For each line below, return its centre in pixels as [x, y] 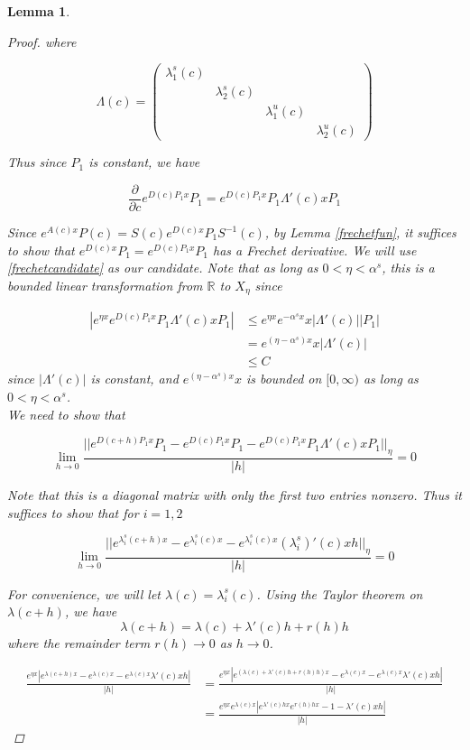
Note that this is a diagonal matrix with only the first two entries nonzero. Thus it [235, 495]
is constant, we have [144, 162]
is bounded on [284, 379]
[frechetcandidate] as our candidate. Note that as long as [163, 268]
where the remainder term [79, 642]
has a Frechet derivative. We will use [315, 250]
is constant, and [134, 379]
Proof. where [42, 41]
